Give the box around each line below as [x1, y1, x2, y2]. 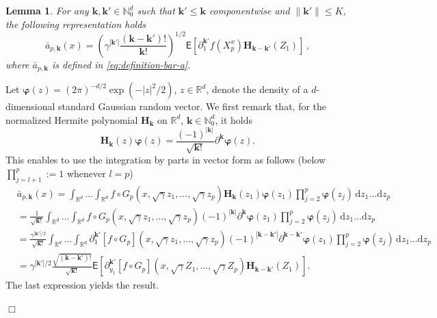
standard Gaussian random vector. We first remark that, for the [58, 99, 327, 114]
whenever [66, 165, 106, 180]
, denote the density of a [206, 82, 308, 96]
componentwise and [209, 3, 290, 17]
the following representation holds [5, 16, 146, 31]
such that [137, 3, 175, 17]
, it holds [215, 112, 253, 127]
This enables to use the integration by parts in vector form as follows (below [5, 153, 326, 167]
